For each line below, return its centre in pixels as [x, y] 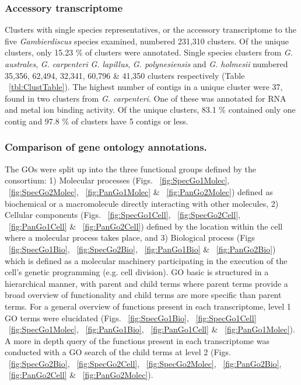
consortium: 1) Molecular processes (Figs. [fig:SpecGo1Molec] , [117, 180]
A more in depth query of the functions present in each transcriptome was [137, 340]
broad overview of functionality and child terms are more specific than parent [143, 295]
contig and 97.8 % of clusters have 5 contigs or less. [97, 121]
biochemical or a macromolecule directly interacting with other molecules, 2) [142, 203]
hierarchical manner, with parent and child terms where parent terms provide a [146, 283]
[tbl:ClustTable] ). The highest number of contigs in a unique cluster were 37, [146, 87]
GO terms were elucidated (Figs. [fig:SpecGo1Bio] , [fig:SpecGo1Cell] [131, 318]
